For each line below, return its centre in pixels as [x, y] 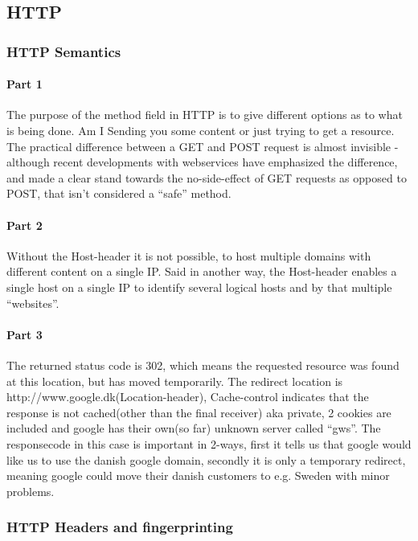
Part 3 [25, 334]
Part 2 [25, 225]
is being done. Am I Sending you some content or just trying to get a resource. [201, 131]
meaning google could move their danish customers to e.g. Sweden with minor [198, 475]
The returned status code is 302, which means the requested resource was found [203, 365]
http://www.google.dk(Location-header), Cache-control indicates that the [188, 397]
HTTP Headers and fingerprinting [120, 527]
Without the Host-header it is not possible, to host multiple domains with [189, 255]
